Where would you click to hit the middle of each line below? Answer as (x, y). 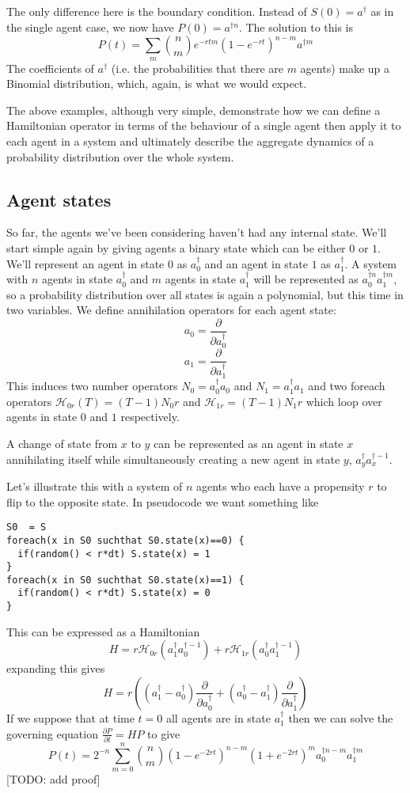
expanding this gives (56, 668)
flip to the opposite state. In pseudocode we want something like (163, 501)
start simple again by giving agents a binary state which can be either (176, 247)
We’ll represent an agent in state (85, 263)
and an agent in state (256, 263)
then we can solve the (341, 717)
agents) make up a (345, 68)
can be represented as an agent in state (249, 443)
